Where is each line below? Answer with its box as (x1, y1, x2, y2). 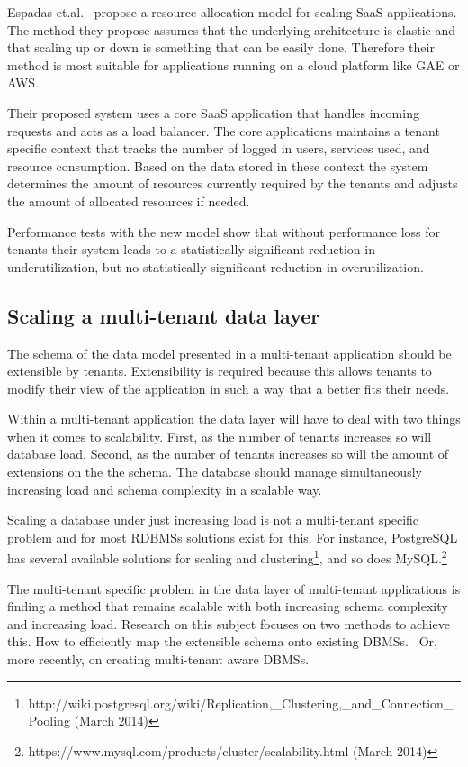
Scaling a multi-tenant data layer (7, 301, 320, 329)
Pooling (28, 711, 70, 730)
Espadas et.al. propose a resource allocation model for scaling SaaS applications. (7, 3, 457, 21)
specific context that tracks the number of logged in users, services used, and (7, 139, 430, 158)
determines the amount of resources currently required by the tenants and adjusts (7, 174, 458, 193)
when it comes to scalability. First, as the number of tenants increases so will (7, 426, 432, 445)
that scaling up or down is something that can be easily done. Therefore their (7, 38, 435, 57)
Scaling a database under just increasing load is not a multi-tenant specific (7, 510, 419, 529)
